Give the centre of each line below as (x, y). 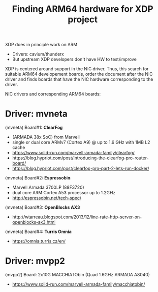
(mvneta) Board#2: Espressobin (38, 178)
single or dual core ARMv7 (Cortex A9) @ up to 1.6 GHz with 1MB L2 (81, 142)
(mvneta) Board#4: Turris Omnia (38, 232)
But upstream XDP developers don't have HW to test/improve (74, 59)
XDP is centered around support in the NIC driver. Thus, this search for (77, 69)
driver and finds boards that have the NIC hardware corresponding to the (79, 79)
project (83, 19)
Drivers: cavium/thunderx (38, 54)
